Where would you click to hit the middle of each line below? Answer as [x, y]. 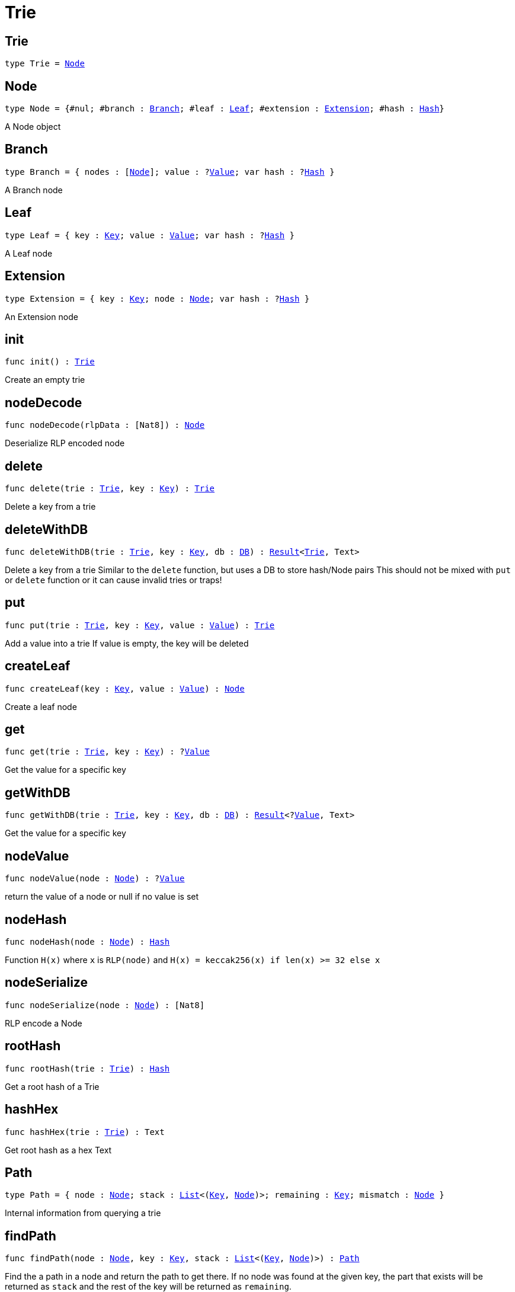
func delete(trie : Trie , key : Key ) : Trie [110, 489]
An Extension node [41, 316]
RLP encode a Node [44, 1023]
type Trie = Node [45, 64]
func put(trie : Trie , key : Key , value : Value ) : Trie [140, 625]
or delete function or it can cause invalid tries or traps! [113, 580]
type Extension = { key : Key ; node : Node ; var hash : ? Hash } [157, 298]
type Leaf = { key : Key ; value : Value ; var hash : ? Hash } [150, 235]
